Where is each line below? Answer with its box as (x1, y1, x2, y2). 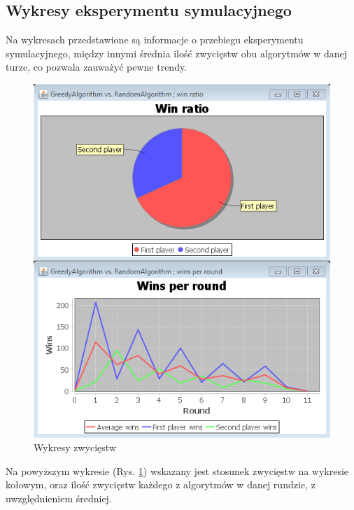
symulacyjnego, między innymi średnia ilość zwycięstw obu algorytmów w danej (6, 45, 348, 60)
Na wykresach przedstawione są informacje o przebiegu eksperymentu (6, 32, 304, 47)
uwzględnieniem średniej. (6, 491, 112, 506)
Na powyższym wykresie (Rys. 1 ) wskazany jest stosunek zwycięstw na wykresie (6, 463, 349, 478)
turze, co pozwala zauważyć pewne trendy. (6, 59, 187, 74)
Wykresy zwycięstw (34, 440, 117, 455)
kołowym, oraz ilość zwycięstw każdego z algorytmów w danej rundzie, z (6, 477, 316, 492)
